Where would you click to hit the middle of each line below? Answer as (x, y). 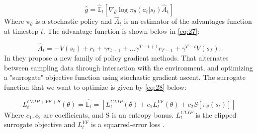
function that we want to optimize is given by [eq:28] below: (95, 87)
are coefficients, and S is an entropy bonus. (109, 114)
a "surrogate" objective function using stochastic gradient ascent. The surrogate (125, 77)
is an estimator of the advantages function (188, 21)
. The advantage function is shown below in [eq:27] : (122, 31)
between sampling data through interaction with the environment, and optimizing (128, 67)
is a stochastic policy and (74, 21)
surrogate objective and (40, 124)
